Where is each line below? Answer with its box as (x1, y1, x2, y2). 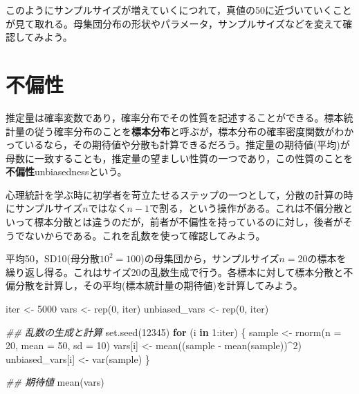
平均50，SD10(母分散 (6, 251, 100, 266)
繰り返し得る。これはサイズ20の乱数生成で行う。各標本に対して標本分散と (6, 264, 344, 279)
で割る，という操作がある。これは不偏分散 (149, 201, 344, 215)
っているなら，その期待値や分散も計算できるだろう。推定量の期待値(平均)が (6, 137, 350, 152)
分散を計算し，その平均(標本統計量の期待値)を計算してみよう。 (15, 278, 303, 293)
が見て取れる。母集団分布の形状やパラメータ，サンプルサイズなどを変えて (6, 16, 343, 30)
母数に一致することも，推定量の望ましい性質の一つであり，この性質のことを (6, 150, 353, 165)
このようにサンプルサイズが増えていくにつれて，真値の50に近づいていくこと (6, 3, 352, 17)
